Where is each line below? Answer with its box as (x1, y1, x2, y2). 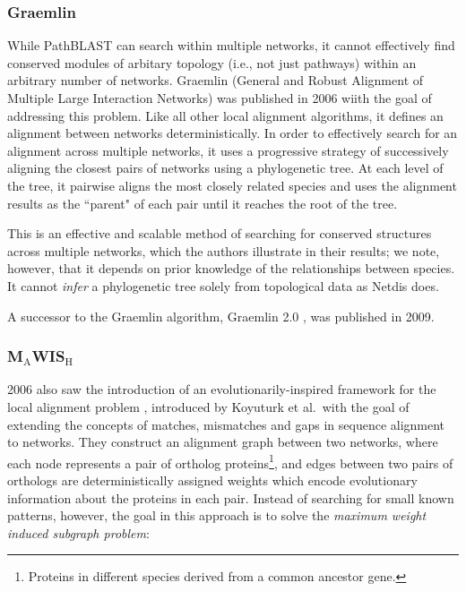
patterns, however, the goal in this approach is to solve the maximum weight (7, 506, 427, 525)
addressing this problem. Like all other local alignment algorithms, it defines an (7, 106, 444, 124)
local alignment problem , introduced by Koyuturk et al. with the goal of (7, 397, 410, 415)
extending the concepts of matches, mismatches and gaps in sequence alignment (7, 415, 445, 433)
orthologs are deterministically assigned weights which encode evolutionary (7, 470, 418, 489)
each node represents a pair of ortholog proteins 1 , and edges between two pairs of (7, 450, 453, 472)
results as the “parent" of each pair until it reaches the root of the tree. (7, 193, 398, 212)
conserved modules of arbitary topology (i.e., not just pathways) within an (7, 53, 417, 72)
